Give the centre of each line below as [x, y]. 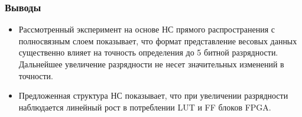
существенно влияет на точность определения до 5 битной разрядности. [148, 52]
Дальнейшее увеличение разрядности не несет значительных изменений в [151, 64]
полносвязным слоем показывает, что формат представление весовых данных [158, 40]
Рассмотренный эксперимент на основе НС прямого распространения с [147, 29]
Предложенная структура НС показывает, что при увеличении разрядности [153, 95]
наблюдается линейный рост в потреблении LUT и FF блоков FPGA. [145, 107]
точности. [36, 75]
